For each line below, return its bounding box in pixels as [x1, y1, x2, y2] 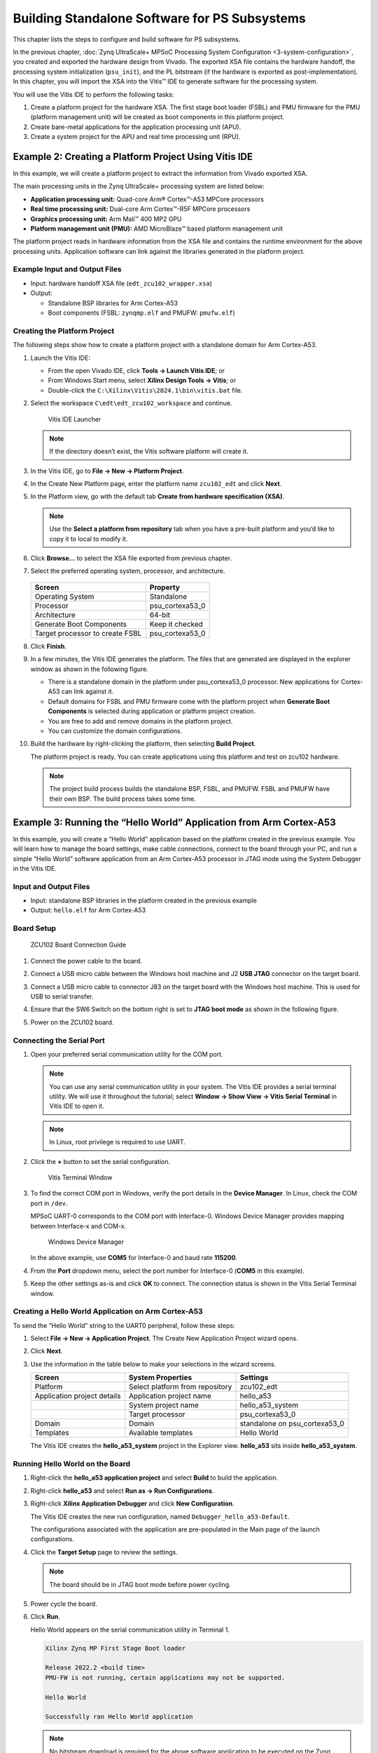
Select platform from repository [128, 1382, 232, 1392]
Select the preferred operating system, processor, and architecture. [30, 567, 225, 575]
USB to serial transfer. [30, 992, 94, 1001]
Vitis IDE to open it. [49, 1102, 104, 1111]
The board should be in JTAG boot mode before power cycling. [49, 1580, 231, 1588]
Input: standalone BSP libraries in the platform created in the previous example [30, 896, 257, 905]
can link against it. [61, 687, 114, 696]
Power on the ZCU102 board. [30, 1017, 114, 1027]
